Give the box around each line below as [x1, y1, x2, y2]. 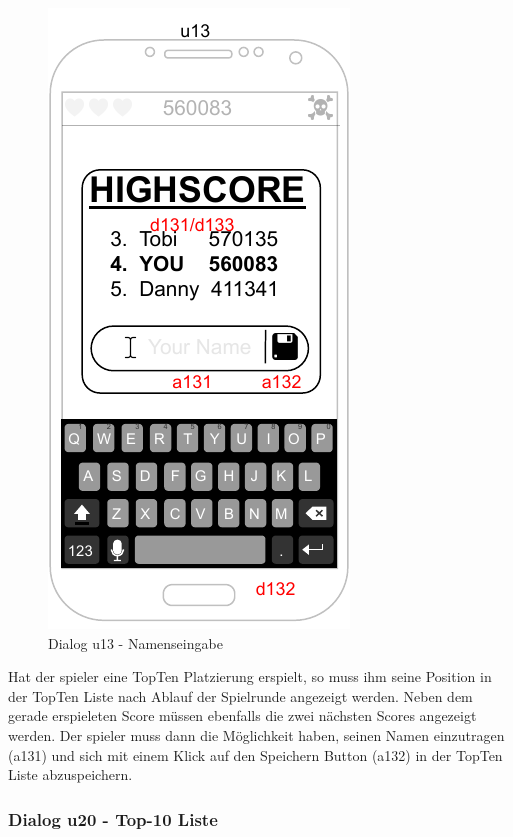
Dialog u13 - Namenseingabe [48, 632, 223, 653]
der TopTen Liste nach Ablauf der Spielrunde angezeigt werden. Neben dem [8, 685, 473, 706]
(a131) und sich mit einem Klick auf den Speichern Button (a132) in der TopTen [8, 744, 503, 765]
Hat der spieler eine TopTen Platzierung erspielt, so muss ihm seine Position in [8, 666, 492, 687]
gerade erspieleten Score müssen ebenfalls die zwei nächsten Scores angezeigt [8, 705, 477, 726]
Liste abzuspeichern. [8, 764, 133, 785]
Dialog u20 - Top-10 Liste [8, 806, 218, 831]
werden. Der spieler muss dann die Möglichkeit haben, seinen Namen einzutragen [8, 724, 505, 745]
